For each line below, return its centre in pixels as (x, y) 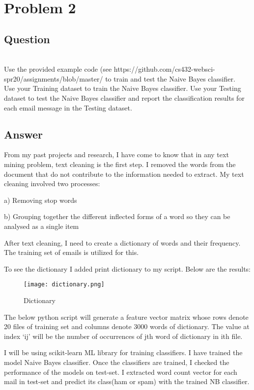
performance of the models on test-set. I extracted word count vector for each (121, 372)
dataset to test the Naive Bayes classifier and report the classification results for (124, 97)
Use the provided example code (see (58, 69)
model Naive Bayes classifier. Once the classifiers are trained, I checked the (117, 362)
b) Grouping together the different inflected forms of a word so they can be (117, 216)
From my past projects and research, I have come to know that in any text (116, 154)
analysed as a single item (42, 226)
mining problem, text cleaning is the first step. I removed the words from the (120, 164)
